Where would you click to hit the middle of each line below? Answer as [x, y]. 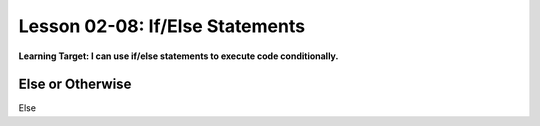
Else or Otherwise [75, 84]
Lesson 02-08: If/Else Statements [161, 26]
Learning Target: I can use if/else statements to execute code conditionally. [178, 56]
